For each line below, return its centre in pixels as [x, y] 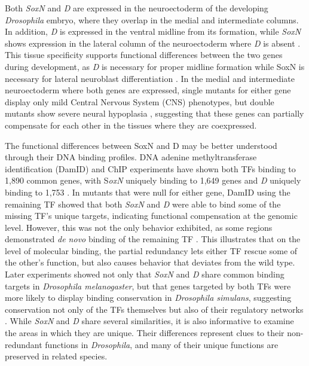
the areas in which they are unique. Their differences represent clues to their [145, 333]
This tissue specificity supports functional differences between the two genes [144, 55]
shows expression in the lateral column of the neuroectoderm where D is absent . [153, 43]
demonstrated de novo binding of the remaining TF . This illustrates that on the [153, 239]
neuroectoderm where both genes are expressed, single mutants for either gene [148, 90]
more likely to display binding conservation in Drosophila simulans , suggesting [148, 298]
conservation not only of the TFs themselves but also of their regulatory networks [154, 309]
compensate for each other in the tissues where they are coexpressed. [131, 125]
